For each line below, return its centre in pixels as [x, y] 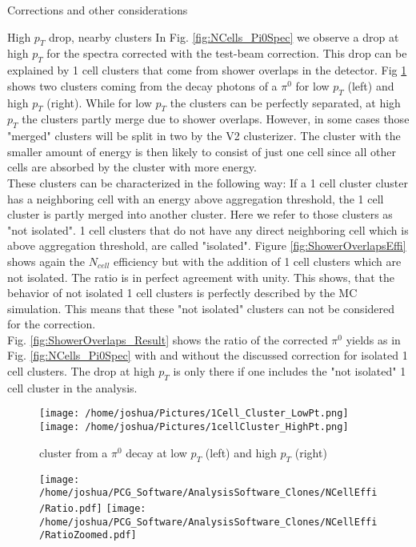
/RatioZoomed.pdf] [88, 535]
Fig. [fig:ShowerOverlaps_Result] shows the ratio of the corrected [168, 339]
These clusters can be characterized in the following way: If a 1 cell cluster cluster [208, 182]
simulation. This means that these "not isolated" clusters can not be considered [201, 308]
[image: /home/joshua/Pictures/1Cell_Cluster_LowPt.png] [194, 414]
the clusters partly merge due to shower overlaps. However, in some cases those [216, 119]
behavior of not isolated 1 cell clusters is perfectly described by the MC [182, 293]
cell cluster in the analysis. [72, 387]
